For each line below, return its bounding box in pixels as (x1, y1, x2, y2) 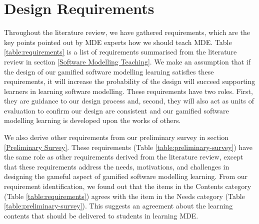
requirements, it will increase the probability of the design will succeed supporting (4, 76, 255, 86)
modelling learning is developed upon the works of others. (4, 115, 181, 125)
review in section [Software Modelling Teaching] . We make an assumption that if (4, 56, 251, 66)
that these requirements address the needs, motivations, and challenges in (4, 161, 229, 171)
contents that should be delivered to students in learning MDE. (4, 210, 198, 220)
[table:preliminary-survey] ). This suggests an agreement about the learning (4, 200, 233, 211)
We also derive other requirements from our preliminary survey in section (4, 132, 229, 142)
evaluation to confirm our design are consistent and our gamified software (4, 105, 229, 115)
